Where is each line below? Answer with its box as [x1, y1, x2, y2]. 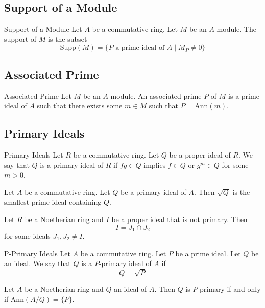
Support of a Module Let [4, 24, 82, 34]
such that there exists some [37, 100, 123, 111]
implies [143, 159, 166, 170]
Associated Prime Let [4, 90, 72, 101]
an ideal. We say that [4, 258, 71, 269]
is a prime [228, 90, 259, 101]
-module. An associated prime [108, 90, 202, 101]
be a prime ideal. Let [175, 248, 241, 258]
